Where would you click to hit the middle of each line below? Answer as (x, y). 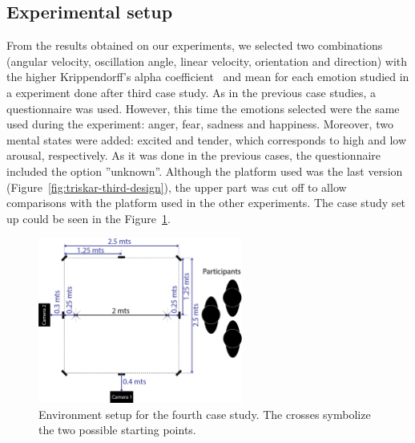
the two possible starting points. (117, 430)
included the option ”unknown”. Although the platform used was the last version (205, 171)
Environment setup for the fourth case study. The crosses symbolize (205, 414)
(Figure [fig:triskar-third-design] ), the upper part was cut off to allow (177, 187)
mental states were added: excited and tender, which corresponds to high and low (206, 139)
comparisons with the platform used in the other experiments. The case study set (206, 203)
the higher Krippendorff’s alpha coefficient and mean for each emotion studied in (208, 77)
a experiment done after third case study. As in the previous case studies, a (191, 92)
